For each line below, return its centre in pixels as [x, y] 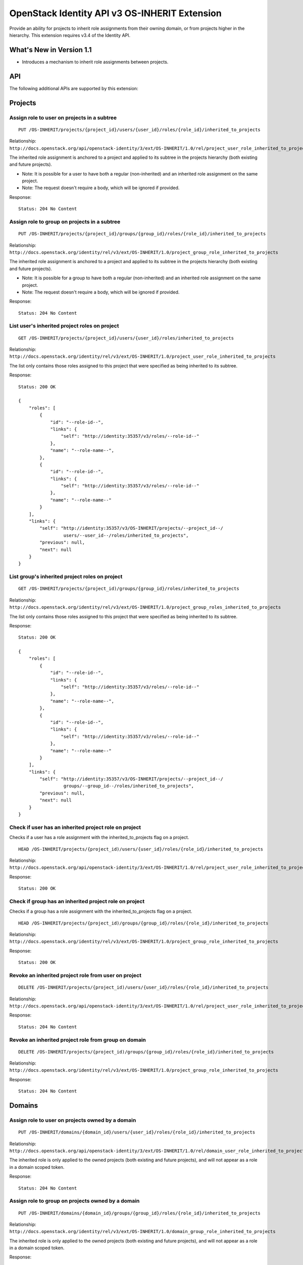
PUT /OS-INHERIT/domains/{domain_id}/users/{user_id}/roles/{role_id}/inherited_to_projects [137, 1132]
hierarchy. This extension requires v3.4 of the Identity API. [70, 35]
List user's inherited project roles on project [64, 326]
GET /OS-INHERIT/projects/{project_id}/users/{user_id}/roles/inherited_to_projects [126, 338]
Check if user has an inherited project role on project [75, 827]
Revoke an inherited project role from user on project [75, 975]
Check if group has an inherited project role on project [77, 901]
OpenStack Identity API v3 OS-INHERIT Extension [115, 13]
